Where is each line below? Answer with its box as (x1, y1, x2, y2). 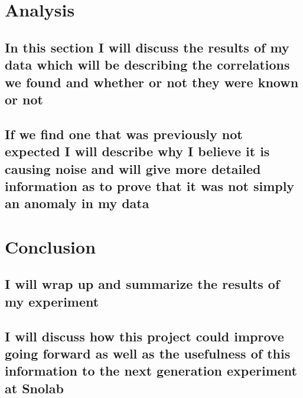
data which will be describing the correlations (5, 55, 290, 74)
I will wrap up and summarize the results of (5, 275, 280, 293)
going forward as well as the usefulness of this (5, 344, 291, 362)
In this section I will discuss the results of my (5, 38, 289, 56)
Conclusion (5, 234, 96, 258)
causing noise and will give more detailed (5, 159, 261, 177)
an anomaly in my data (5, 194, 149, 212)
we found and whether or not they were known (5, 73, 299, 91)
